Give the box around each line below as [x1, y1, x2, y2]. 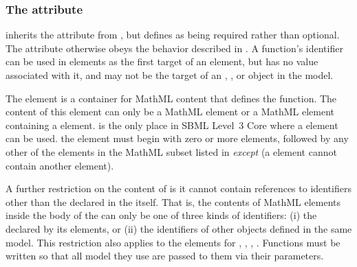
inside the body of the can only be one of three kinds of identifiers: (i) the [6, 208, 317, 222]
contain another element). [6, 158, 114, 172]
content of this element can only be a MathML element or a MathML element [6, 104, 335, 119]
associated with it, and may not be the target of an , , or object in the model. [6, 68, 334, 82]
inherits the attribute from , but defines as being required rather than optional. [6, 27, 340, 42]
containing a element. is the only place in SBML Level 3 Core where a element [6, 117, 338, 132]
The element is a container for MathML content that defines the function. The [6, 91, 337, 105]
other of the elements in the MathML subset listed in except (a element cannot [6, 144, 337, 159]
